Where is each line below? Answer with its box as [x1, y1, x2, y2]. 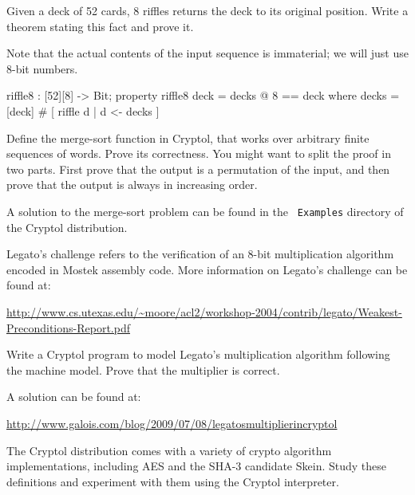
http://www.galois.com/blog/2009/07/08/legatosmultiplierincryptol [6, 414, 338, 431]
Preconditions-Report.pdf [6, 319, 130, 336]
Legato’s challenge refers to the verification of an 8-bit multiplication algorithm [6, 246, 394, 262]
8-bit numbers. [6, 60, 78, 77]
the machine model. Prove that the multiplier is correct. [6, 361, 280, 378]
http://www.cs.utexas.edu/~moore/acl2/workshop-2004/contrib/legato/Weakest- [6, 303, 402, 320]
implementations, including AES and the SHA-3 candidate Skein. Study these [6, 458, 387, 474]
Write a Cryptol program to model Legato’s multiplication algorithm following [6, 346, 390, 363]
